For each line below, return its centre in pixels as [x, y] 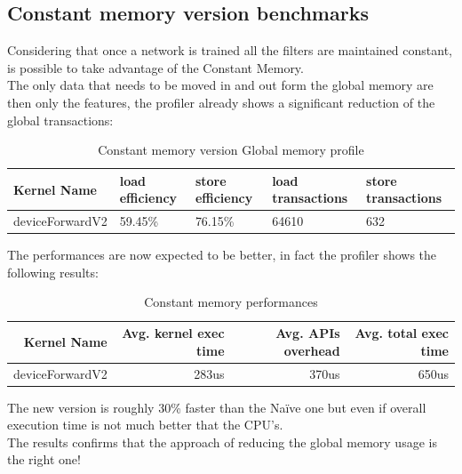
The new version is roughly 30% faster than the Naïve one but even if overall [217, 407]
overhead [312, 350]
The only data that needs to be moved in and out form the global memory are [220, 85]
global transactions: [60, 120]
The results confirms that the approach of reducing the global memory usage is [222, 442]
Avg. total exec [402, 333]
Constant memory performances [231, 302]
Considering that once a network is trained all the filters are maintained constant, [230, 50]
